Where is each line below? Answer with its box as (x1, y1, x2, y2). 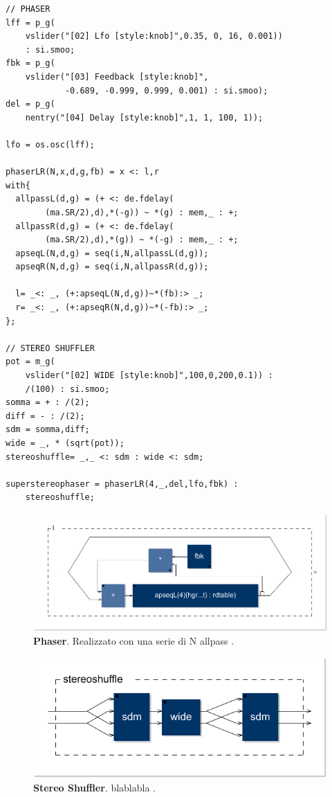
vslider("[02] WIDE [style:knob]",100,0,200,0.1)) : (25, 370, 273, 381)
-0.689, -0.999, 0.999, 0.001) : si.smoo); (64, 85, 268, 96)
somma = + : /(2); (6, 397, 90, 408)
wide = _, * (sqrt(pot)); (6, 438, 124, 448)
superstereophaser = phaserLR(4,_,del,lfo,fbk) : (6, 478, 239, 489)
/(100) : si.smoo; (25, 384, 110, 394)
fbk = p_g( (6, 58, 55, 69)
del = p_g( (6, 99, 55, 109)
